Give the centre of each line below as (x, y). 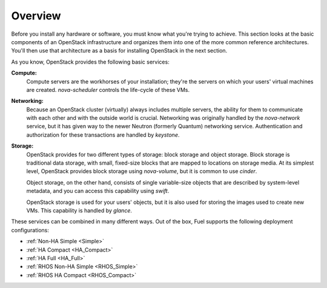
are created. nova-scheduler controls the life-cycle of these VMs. (108, 90)
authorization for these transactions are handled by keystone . (103, 135)
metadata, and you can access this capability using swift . (98, 191)
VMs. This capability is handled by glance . (79, 210)
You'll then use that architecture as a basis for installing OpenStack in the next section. (119, 51)
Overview (36, 16)
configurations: (30, 230)
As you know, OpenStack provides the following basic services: (90, 62)
